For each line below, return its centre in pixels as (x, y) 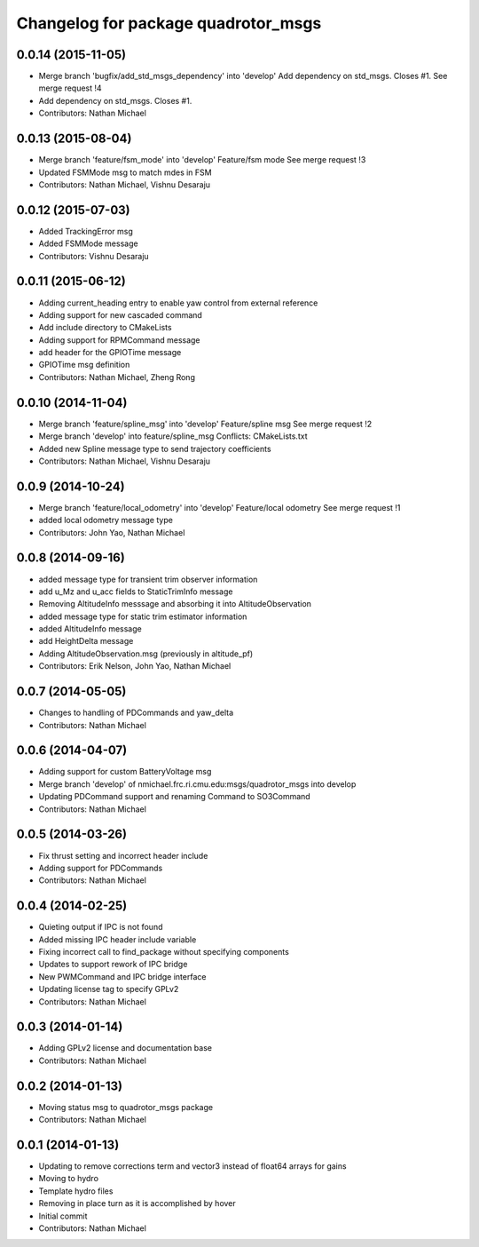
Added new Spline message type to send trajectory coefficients (155, 449)
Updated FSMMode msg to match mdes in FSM (125, 172)
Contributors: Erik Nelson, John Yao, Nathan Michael (135, 666)
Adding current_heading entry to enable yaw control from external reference (178, 303)
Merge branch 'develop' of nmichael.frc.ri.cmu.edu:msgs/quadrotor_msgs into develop (197, 784)
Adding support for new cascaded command (121, 314)
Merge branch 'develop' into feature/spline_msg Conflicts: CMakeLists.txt (173, 436)
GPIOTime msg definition (84, 365)
